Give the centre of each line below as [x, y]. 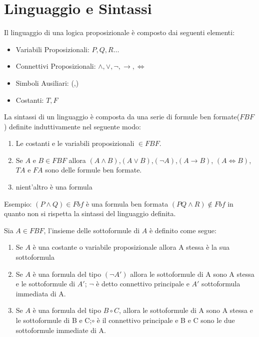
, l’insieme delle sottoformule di [92, 230]
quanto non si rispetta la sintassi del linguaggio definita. [90, 213]
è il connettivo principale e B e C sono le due [166, 320]
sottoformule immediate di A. [61, 330]
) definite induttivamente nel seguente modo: [72, 126]
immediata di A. [41, 293]
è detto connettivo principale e [143, 284]
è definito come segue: [183, 230]
